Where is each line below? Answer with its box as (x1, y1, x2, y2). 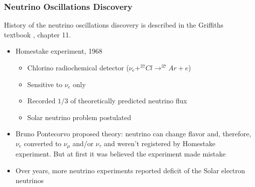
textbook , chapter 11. (4, 29, 71, 39)
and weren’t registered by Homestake (103, 138, 216, 148)
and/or (72, 138, 94, 148)
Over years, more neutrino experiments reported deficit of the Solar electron (15, 165, 245, 176)
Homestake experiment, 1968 (15, 46, 102, 56)
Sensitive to (27, 79, 63, 89)
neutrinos (15, 175, 44, 185)
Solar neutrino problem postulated (27, 112, 131, 122)
